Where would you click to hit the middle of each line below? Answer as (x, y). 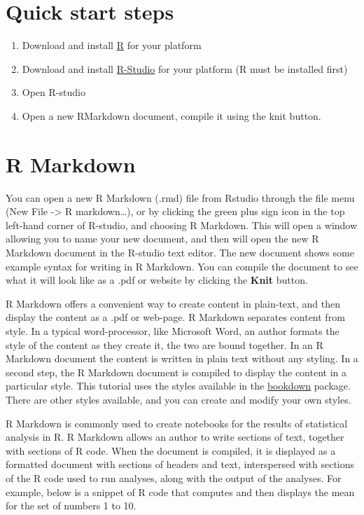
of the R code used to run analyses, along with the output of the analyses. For (174, 478)
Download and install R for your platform (112, 45)
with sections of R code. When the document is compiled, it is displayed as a (171, 450)
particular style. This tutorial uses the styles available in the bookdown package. (178, 386)
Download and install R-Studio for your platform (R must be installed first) (185, 68)
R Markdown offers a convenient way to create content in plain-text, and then (173, 303)
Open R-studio (54, 92)
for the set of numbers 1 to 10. (71, 506)
